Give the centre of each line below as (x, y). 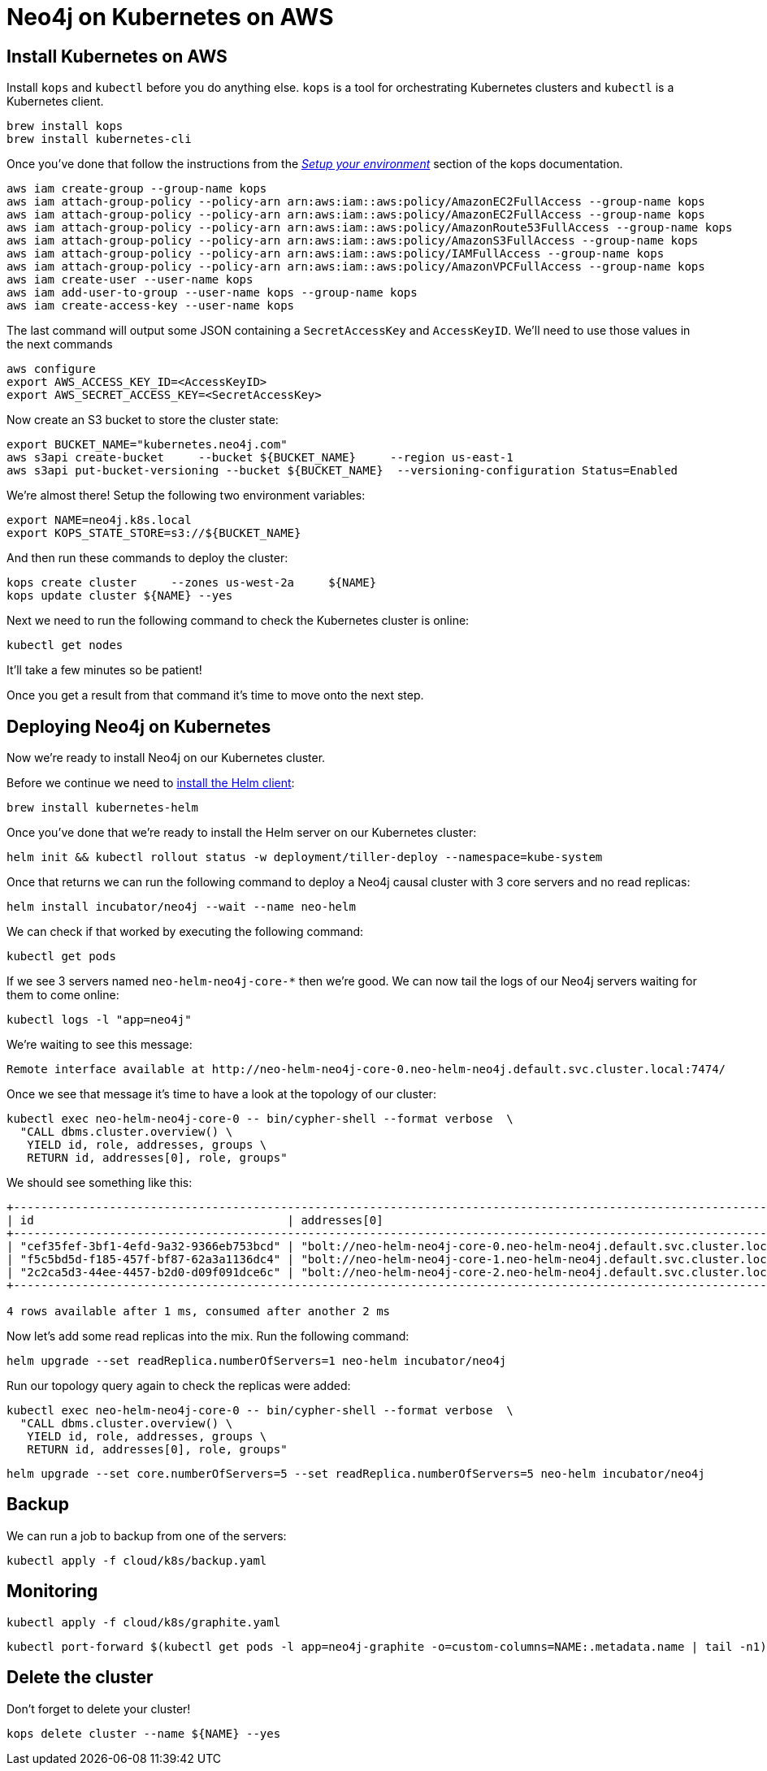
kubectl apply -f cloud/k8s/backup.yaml (137, 1560)
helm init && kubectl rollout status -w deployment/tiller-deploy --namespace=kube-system (305, 857)
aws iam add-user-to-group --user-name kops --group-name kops (212, 293)
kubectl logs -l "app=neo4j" (99, 1020)
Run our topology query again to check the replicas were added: (179, 1386)
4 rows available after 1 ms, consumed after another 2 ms (199, 1312)
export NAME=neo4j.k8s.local (99, 520)
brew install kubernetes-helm (103, 808)
